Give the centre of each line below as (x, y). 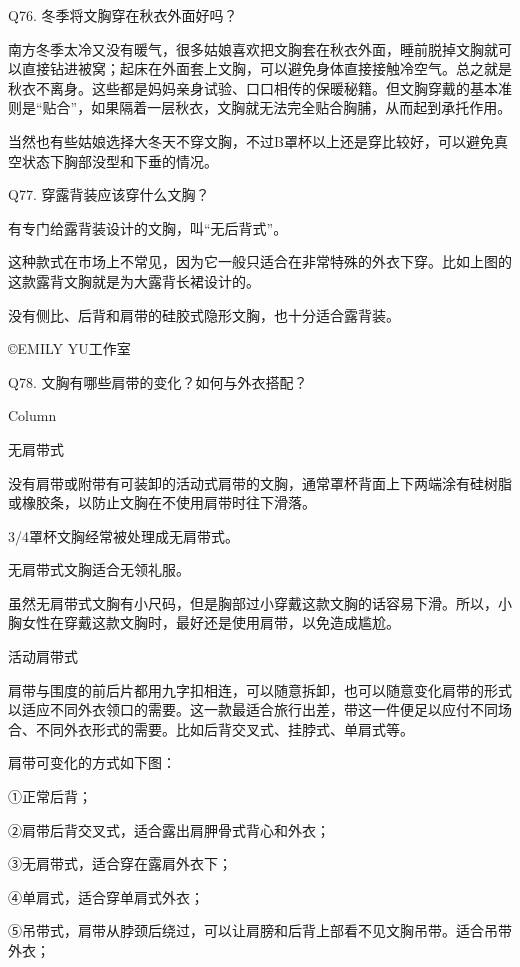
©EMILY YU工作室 (69, 348)
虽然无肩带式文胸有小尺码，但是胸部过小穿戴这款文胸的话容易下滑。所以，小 (260, 602)
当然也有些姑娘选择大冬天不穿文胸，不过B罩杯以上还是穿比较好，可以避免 (251, 140)
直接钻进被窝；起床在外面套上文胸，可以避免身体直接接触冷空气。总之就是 (266, 68)
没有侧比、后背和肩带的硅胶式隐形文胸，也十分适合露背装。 (204, 314)
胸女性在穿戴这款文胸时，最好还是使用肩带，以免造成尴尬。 (204, 622)
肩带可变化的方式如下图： (92, 762)
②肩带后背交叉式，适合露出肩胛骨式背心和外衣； (169, 829)
